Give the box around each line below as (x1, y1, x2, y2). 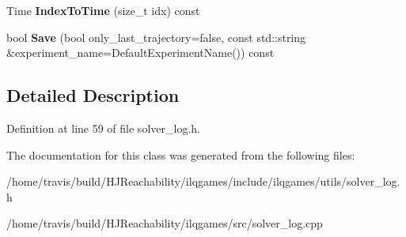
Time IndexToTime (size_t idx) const (6, 2, 200, 18)
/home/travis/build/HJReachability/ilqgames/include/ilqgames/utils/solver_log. (6, 173, 400, 190)
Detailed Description (6, 83, 180, 107)
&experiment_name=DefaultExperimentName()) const (6, 44, 275, 61)
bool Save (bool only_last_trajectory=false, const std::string (6, 28, 306, 45)
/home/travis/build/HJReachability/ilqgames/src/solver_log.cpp (6, 215, 323, 231)
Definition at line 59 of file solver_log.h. (6, 119, 200, 136)
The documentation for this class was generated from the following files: (6, 146, 355, 163)
